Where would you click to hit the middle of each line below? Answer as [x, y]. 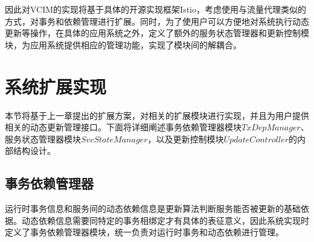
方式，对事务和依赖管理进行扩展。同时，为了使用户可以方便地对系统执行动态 [157, 21]
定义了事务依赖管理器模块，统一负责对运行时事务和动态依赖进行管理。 [144, 232]
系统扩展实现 [56, 86]
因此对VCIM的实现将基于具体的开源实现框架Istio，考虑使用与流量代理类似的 [156, 9]
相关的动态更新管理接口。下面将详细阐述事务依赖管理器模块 [123, 127]
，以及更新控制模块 [186, 139]
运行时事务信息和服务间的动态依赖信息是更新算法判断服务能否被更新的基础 [153, 209]
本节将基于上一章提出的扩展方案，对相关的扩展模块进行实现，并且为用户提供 [157, 115]
